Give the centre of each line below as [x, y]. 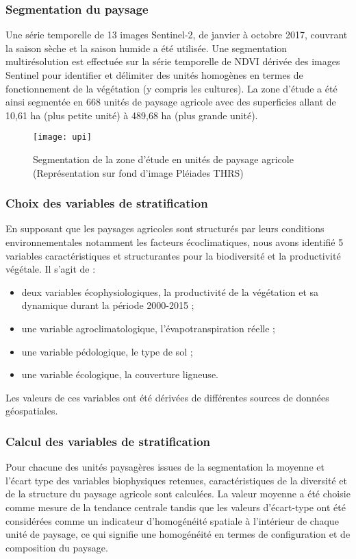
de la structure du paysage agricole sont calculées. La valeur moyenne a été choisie [178, 494]
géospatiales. [32, 411]
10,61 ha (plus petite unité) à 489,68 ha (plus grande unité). [132, 115]
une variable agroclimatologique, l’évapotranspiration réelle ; [148, 328]
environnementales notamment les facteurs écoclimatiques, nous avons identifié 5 [175, 242]
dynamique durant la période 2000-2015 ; [108, 305]
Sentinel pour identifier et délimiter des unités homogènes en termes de [154, 75]
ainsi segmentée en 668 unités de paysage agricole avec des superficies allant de [171, 102]
